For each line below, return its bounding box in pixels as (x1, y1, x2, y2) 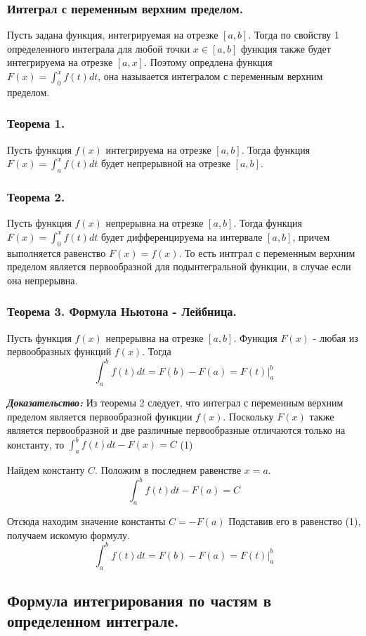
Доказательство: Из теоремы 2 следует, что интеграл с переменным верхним (7, 395, 344, 410)
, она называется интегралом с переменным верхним (98, 69, 323, 83)
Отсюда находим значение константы (7, 514, 166, 529)
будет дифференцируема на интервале (100, 229, 263, 244)
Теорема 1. (7, 114, 65, 132)
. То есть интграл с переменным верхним (178, 245, 355, 260)
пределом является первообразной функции (7, 409, 192, 423)
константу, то (7, 437, 65, 451)
